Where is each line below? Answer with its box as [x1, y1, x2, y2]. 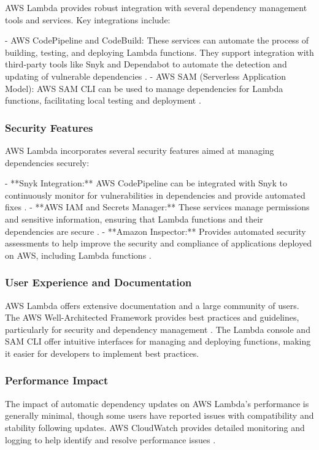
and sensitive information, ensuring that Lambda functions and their [5, 212, 263, 225]
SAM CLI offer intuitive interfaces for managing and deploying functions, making [5, 335, 311, 348]
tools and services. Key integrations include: [5, 13, 171, 26]
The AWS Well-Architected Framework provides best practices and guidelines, [5, 311, 299, 324]
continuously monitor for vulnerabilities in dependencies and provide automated [5, 188, 306, 201]
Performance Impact [5, 373, 109, 388]
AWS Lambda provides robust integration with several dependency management [5, 1, 307, 13]
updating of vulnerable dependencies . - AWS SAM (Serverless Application [5, 69, 286, 82]
